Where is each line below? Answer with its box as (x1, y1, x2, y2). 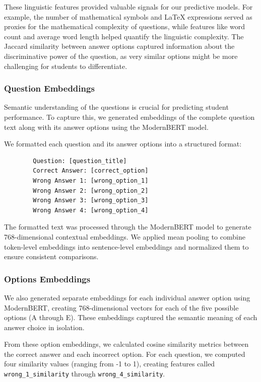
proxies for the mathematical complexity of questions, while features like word (4, 21, 245, 32)
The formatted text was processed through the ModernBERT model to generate (4, 221, 251, 232)
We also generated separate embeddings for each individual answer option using (4, 292, 250, 302)
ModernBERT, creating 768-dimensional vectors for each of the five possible (4, 302, 239, 313)
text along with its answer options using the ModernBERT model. (4, 121, 209, 132)
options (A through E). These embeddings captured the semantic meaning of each (4, 312, 257, 323)
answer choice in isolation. (4, 322, 85, 332)
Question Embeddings (4, 82, 95, 95)
